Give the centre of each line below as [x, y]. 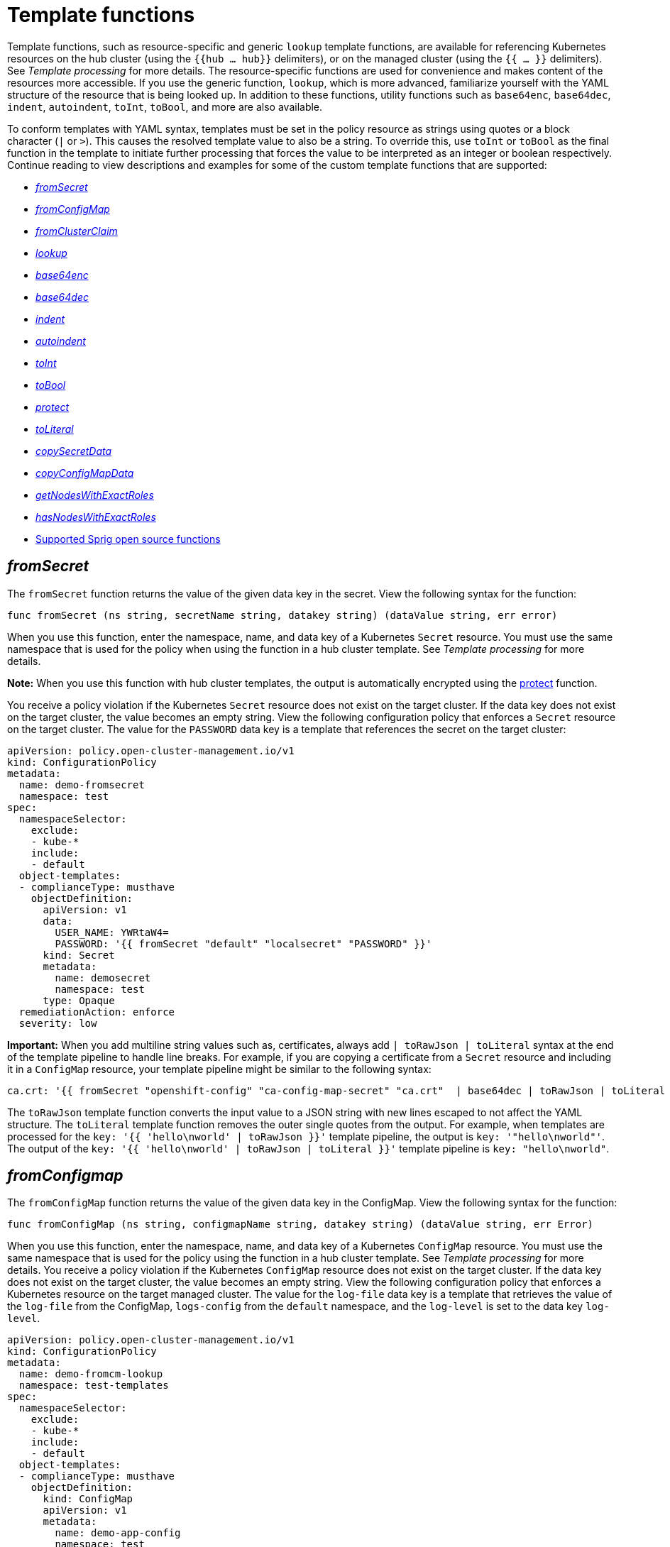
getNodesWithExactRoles [95, 495]
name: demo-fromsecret [82, 784]
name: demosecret [103, 978]
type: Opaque [79, 1000]
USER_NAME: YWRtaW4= [112, 932]
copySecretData [74, 451]
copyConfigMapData [85, 473]
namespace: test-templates [94, 1386]
